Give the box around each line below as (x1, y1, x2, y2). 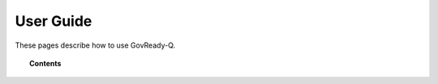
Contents (29, 58, 62, 68)
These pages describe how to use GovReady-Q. (15, 40, 176, 50)
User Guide (15, 12, 92, 30)
